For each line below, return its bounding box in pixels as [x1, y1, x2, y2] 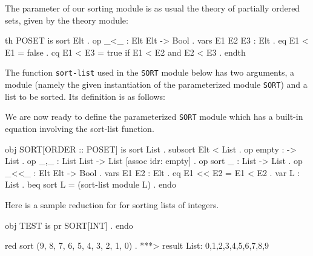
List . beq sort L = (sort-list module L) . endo [5, 178, 176, 191]
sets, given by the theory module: [5, 13, 128, 26]
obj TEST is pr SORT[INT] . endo [5, 218, 133, 231]
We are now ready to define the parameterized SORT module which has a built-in [5, 110, 303, 123]
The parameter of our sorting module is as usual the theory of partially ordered [5, 2, 300, 14]
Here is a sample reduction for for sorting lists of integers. [5, 198, 219, 211]
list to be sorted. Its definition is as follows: [5, 90, 165, 102]
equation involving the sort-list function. [5, 122, 154, 134]
